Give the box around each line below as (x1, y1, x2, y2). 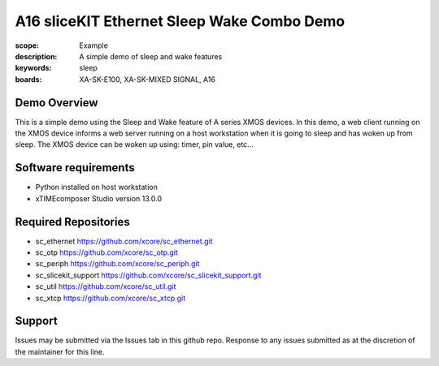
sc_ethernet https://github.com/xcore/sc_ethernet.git (35, 236, 213, 246)
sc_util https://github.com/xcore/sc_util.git (35, 282, 176, 291)
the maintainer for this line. (15, 347, 105, 356)
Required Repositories (15, 215, 130, 229)
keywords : (15, 63, 52, 73)
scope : (15, 41, 40, 50)
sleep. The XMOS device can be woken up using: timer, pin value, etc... (15, 140, 254, 149)
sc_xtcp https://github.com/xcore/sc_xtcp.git (35, 293, 186, 303)
